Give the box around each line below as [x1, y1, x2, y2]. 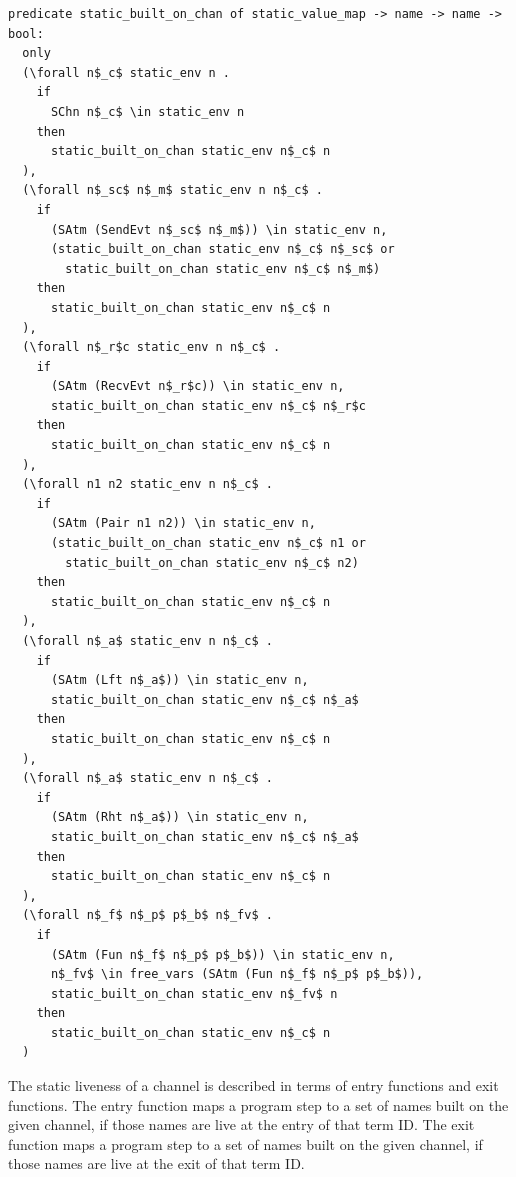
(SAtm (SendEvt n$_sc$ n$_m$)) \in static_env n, [50, 222, 388, 237]
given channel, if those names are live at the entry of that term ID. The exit [8, 1114, 475, 1135]
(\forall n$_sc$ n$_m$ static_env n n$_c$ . [22, 183, 323, 198]
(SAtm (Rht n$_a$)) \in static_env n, [50, 810, 309, 825]
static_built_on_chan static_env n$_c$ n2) [65, 555, 359, 570]
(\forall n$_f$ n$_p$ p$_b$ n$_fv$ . [22, 908, 273, 923]
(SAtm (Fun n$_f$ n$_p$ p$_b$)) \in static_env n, [50, 947, 395, 962]
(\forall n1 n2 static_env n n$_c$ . [22, 477, 273, 492]
